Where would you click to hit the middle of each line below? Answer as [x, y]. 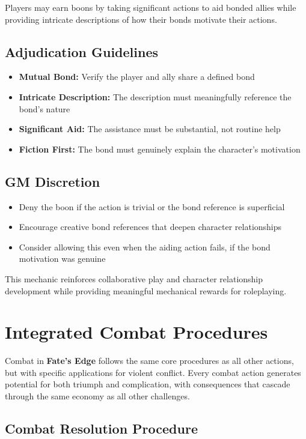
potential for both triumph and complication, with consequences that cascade [148, 384]
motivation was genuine [62, 259]
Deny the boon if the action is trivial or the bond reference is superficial [152, 206]
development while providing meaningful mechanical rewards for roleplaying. [146, 290]
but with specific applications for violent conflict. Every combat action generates [153, 372]
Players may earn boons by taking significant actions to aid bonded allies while [151, 7]
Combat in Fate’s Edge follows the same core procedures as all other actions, [149, 361]
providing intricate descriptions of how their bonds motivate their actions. [141, 19]
